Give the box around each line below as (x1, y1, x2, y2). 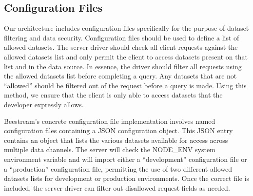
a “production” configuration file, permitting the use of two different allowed (4, 163, 233, 174)
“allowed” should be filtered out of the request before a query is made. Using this (4, 80, 247, 90)
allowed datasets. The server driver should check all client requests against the (4, 42, 238, 52)
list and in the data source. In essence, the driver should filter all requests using (4, 61, 242, 71)
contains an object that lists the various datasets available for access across (4, 135, 228, 145)
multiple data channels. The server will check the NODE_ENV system (4, 144, 215, 155)
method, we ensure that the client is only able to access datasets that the (4, 90, 223, 100)
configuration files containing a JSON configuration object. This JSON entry (4, 125, 233, 136)
